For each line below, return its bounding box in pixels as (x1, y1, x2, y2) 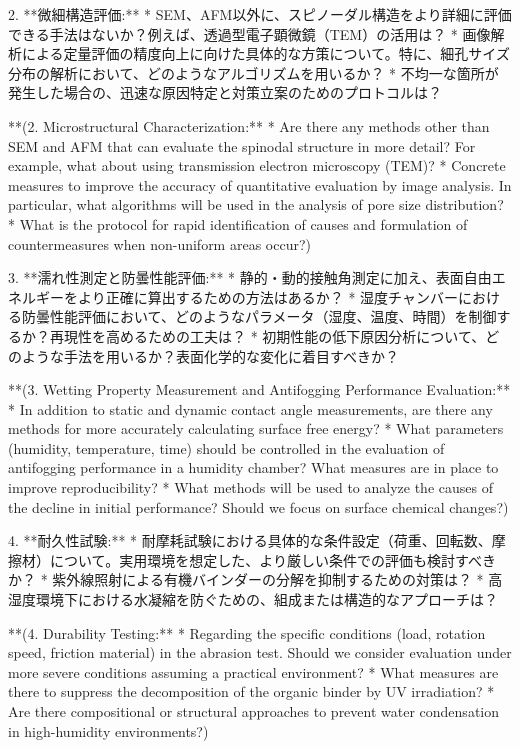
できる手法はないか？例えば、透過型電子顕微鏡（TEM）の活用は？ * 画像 (8, 23, 491, 44)
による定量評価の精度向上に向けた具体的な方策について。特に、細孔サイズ (21, 43, 510, 64)
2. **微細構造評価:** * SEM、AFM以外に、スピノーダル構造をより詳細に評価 (8, 4, 512, 24)
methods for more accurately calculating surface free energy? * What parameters (8, 418, 504, 439)
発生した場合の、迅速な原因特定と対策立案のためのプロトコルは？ (8, 82, 442, 103)
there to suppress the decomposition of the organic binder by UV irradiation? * (8, 681, 495, 702)
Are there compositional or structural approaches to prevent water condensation (8, 701, 500, 721)
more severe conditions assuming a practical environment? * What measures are (8, 661, 499, 682)
